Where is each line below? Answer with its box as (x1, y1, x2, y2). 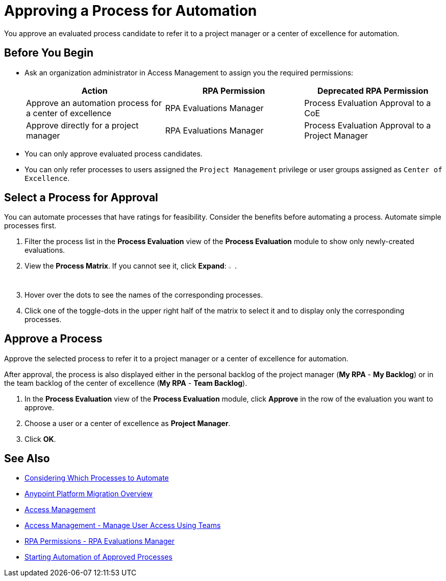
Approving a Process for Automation (4, 2, 257, 19)
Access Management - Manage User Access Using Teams (24, 521, 221, 530)
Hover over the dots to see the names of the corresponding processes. (24, 290, 263, 299)
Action (81, 85, 108, 96)
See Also (4, 452, 50, 465)
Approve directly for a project (26, 120, 139, 130)
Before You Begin (4, 46, 94, 60)
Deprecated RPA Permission (317, 85, 429, 96)
